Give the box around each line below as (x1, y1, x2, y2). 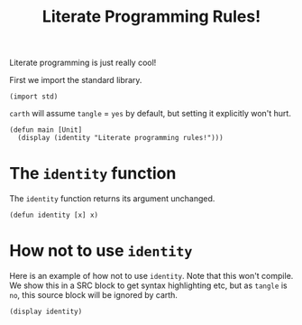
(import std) (9, 92, 59, 101)
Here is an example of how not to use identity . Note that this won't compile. (9, 271, 294, 282)
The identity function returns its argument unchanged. (9, 193, 215, 204)
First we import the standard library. (9, 75, 142, 86)
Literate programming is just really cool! (9, 57, 157, 69)
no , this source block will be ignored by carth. (9, 290, 178, 301)
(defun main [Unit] (9, 125, 83, 135)
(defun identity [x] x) (9, 210, 99, 220)
